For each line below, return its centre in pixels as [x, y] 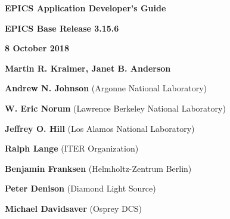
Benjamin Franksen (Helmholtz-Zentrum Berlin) [98, 168]
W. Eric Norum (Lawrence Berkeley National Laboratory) [115, 108]
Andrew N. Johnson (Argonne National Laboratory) [106, 88]
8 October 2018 [37, 48]
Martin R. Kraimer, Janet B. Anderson [88, 68]
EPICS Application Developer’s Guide [86, 8]
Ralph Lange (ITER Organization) [72, 148]
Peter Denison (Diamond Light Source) [80, 188]
